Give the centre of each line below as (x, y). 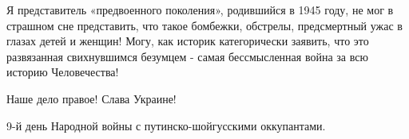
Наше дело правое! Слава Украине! (91, 98)
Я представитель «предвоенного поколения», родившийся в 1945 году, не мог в (200, 10)
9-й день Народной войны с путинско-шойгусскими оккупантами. (166, 125)
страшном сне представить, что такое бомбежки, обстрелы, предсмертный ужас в (204, 25)
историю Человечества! (63, 72)
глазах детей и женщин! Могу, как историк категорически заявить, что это (188, 41)
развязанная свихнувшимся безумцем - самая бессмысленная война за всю (187, 56)
